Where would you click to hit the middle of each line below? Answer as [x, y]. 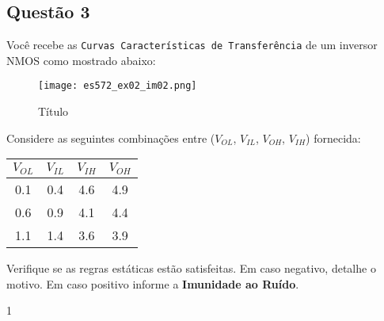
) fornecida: [333, 138]
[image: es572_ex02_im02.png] [118, 86]
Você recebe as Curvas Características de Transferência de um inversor [192, 45]
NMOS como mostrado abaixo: [81, 60]
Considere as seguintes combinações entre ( [111, 138]
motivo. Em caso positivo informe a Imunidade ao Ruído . [153, 283]
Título [53, 111]
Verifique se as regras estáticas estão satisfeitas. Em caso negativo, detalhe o [191, 268]
